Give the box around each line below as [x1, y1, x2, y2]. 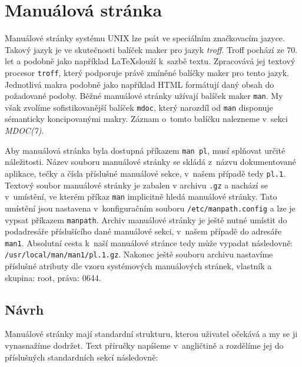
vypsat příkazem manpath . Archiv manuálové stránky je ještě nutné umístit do [5, 213, 287, 226]
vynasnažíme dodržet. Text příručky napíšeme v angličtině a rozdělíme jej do [5, 339, 284, 352]
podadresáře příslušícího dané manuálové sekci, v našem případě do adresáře [5, 225, 282, 237]
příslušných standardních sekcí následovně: [5, 351, 158, 363]
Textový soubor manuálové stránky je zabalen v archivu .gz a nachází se [5, 178, 268, 191]
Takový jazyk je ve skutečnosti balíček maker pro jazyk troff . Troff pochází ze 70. [5, 43, 298, 55]
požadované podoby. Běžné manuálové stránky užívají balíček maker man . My [5, 90, 283, 102]
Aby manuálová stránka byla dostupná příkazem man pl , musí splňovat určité [5, 144, 286, 156]
